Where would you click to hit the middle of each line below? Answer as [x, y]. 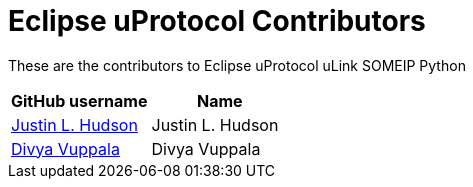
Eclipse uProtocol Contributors [217, 21]
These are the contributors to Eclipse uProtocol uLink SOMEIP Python [237, 65]
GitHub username [79, 100]
